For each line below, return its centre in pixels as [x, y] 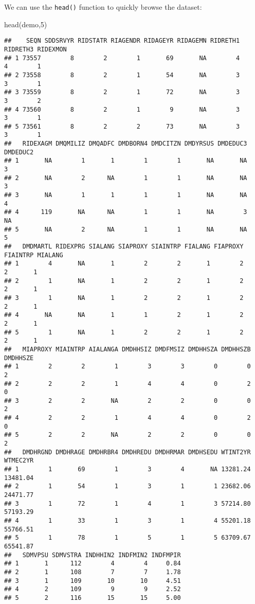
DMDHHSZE [19, 358]
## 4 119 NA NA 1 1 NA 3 [126, 212]
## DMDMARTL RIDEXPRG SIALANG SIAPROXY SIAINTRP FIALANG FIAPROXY [124, 246]
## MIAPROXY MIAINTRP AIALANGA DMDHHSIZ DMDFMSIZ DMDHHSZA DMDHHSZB [128, 349]
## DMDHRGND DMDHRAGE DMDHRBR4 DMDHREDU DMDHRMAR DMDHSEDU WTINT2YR [128, 452]
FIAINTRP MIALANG [34, 255]
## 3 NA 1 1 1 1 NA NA [126, 195]
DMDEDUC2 [19, 152]
